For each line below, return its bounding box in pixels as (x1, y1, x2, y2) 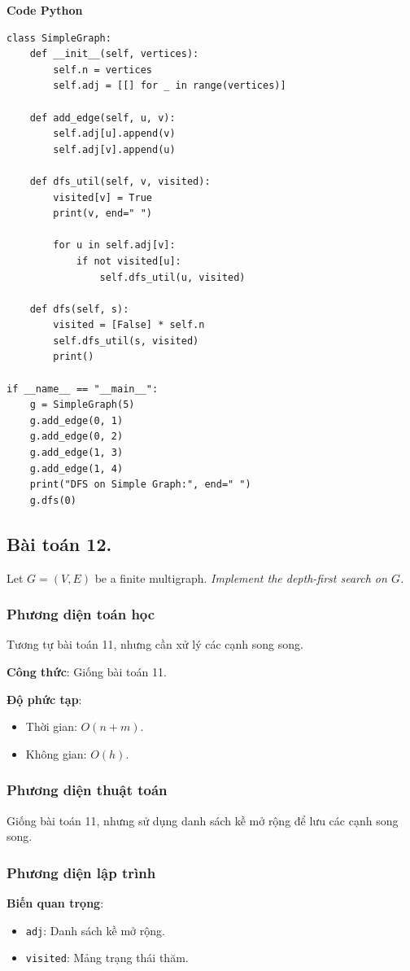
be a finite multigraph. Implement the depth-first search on (94, 569, 387, 586)
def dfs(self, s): (29, 303, 129, 315)
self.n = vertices (53, 63, 152, 76)
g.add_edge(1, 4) (29, 462, 124, 475)
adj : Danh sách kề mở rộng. (25, 921, 165, 938)
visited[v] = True (53, 191, 152, 203)
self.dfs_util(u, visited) (99, 271, 246, 283)
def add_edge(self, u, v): (29, 112, 176, 124)
